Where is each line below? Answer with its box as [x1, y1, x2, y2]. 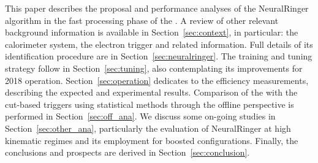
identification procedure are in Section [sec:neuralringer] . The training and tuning [5, 50, 312, 63]
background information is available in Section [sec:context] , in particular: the [5, 26, 298, 39]
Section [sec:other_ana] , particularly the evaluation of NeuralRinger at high [5, 121, 291, 134]
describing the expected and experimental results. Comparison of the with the [5, 86, 298, 99]
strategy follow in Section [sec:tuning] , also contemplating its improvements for [5, 61, 303, 74]
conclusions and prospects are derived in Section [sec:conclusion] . [5, 146, 250, 159]
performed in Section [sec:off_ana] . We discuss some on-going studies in [5, 110, 276, 123]
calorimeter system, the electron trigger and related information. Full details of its [5, 37, 313, 50]
